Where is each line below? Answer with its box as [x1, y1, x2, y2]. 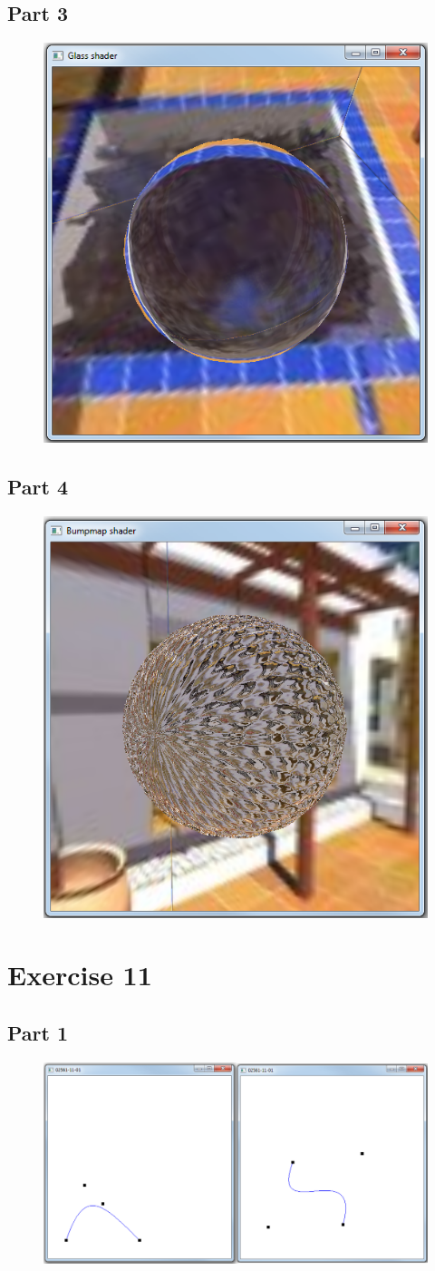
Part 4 [7, 473, 69, 501]
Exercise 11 [7, 956, 152, 993]
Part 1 [7, 1019, 69, 1047]
